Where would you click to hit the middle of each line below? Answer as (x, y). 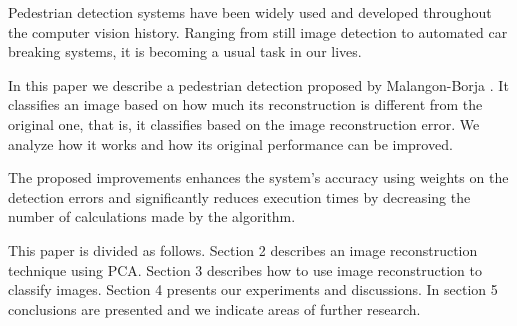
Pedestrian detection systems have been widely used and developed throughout (250, 12)
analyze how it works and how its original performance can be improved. (230, 143)
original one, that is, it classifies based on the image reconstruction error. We (244, 123)
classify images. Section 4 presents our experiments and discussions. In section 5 (253, 289)
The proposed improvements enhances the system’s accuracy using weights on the (258, 177)
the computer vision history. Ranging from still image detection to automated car (258, 31)
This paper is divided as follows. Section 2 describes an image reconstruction (243, 249)
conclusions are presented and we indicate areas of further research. (214, 308)
